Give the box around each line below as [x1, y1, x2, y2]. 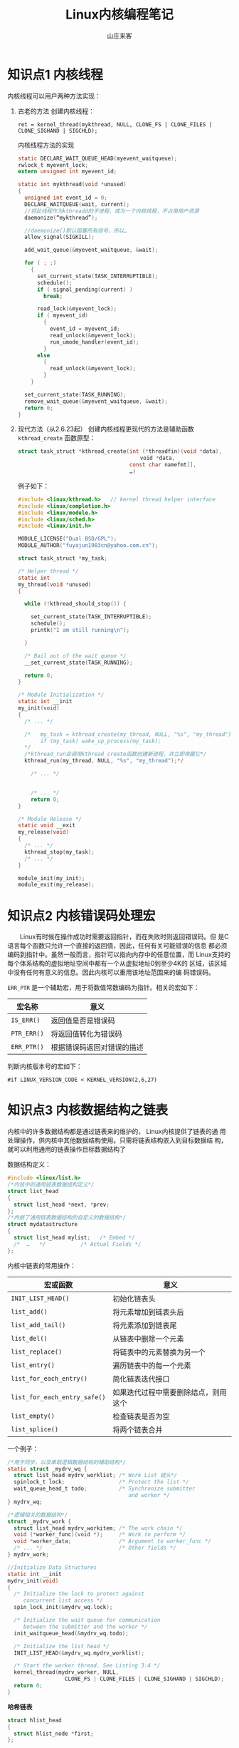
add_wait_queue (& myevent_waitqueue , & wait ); [24, 247, 159, 254]
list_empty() [11, 1411, 55, 1420]
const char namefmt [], [129, 461, 197, 469]
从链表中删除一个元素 [112, 1334, 184, 1344]
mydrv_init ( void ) [7, 1577, 59, 1584]
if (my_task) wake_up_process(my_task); [40, 737, 161, 745]
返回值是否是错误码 [51, 1016, 115, 1026]
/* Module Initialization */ [17, 691, 105, 699]
